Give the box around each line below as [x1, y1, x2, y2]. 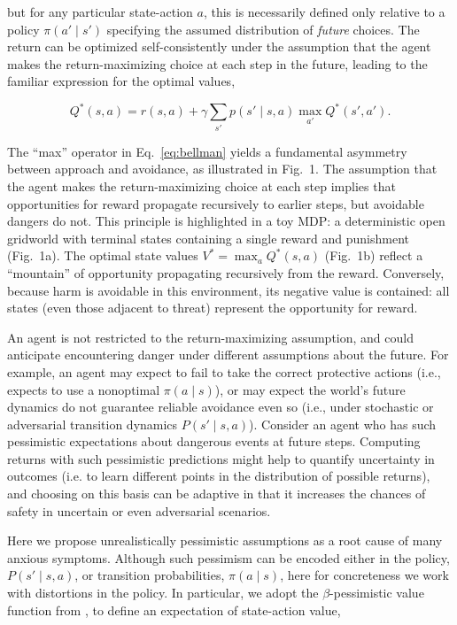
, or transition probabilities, [74, 566, 225, 584]
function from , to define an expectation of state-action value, [7, 600, 341, 619]
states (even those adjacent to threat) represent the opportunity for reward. [7, 298, 418, 317]
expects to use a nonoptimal [7, 380, 160, 398]
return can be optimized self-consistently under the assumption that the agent [7, 37, 431, 56]
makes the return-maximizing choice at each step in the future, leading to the [7, 54, 428, 73]
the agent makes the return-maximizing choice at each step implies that [7, 176, 396, 195]
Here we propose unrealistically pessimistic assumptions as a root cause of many [7, 531, 443, 550]
